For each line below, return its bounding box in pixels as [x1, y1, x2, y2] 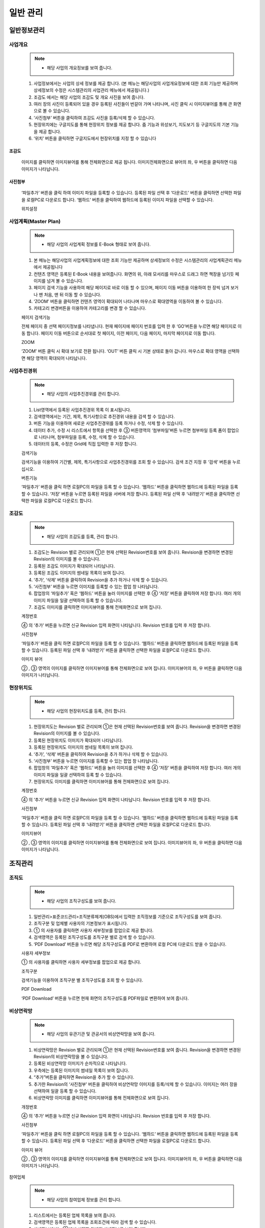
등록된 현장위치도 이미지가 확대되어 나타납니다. [33, 737, 123, 743]
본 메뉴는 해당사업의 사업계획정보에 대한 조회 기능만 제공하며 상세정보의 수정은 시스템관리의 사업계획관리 [33, 257, 233, 263]
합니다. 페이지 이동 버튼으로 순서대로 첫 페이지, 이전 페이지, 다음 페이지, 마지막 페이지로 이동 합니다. [26, 330, 216, 336]
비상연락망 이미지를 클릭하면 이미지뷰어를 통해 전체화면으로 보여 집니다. [33, 1095, 170, 1101]
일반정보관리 [9, 26, 45, 34]
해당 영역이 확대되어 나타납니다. [26, 355, 87, 361]
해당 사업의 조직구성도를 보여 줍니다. [47, 898, 116, 904]
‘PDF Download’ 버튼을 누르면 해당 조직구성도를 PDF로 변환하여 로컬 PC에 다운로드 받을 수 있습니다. [33, 941, 227, 947]
